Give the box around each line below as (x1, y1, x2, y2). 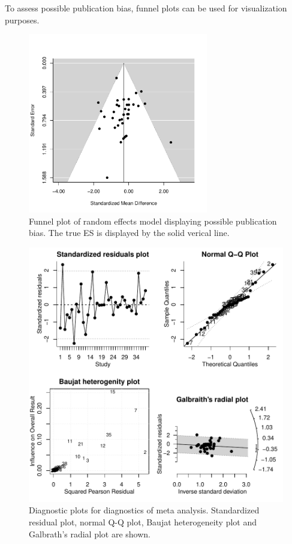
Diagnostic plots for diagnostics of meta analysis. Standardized (29, 504, 260, 516)
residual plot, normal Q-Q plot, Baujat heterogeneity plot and (29, 515, 257, 528)
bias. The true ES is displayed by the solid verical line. (29, 226, 230, 239)
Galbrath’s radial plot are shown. (29, 527, 151, 540)
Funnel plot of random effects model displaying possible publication (29, 214, 277, 227)
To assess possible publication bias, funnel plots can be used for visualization (5, 2, 287, 14)
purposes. (5, 13, 40, 26)
